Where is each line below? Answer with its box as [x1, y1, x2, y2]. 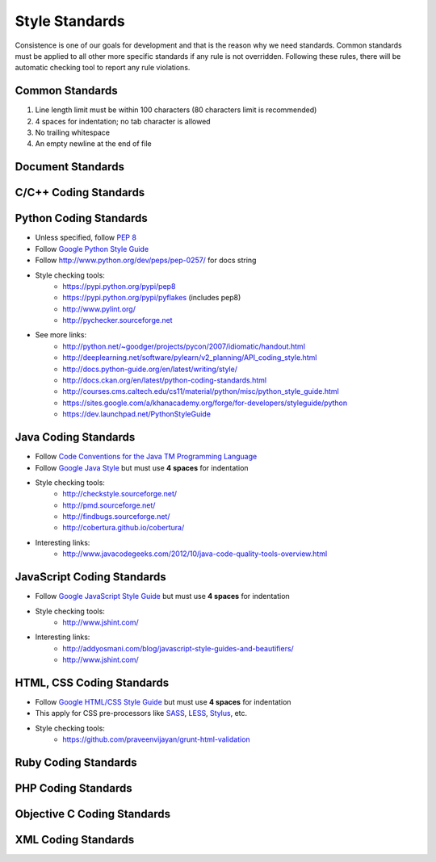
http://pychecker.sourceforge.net [62, 316, 173, 325]
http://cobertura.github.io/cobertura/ [62, 523, 185, 533]
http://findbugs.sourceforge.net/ [62, 512, 170, 521]
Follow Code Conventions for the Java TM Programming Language [35, 452, 258, 462]
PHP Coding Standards [15, 781, 132, 795]
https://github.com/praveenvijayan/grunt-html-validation [62, 734, 250, 744]
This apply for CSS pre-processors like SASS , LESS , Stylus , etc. [35, 709, 248, 718]
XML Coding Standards [15, 833, 135, 847]
